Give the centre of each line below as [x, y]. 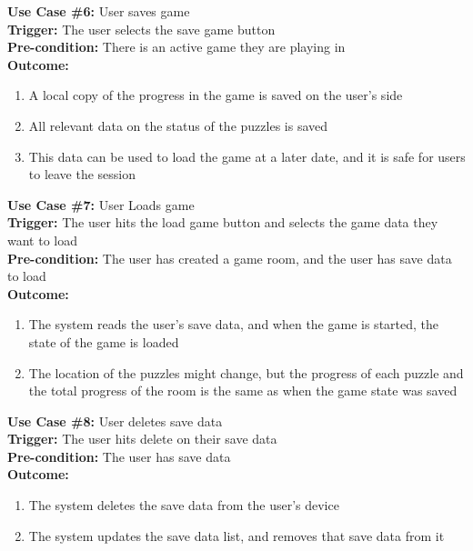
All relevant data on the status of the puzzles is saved [178, 125]
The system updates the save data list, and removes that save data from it [236, 535]
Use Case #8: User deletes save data [115, 421]
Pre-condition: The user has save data [119, 456]
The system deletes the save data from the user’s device [184, 505]
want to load [42, 240]
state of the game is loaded [104, 341]
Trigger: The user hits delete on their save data [142, 439]
